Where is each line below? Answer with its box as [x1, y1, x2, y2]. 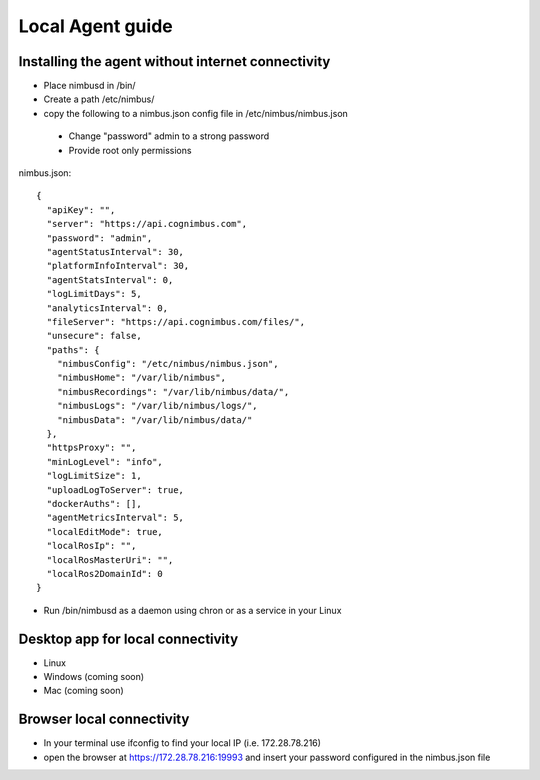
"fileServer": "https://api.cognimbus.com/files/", [46, 316, 305, 327]
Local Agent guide [18, 15, 174, 37]
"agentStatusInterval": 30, [46, 246, 185, 257]
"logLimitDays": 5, [46, 288, 142, 300]
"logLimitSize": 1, [46, 470, 142, 482]
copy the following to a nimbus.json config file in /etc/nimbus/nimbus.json [43, 107, 349, 119]
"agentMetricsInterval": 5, [46, 512, 185, 524]
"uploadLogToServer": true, [46, 484, 185, 495]
